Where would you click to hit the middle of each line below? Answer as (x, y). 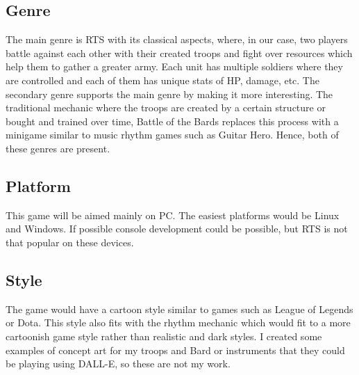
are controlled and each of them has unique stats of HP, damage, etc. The (162, 80)
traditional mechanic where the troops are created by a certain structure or (166, 107)
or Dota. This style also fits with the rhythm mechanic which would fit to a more (178, 322)
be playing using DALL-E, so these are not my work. (118, 364)
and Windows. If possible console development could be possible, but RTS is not (177, 229)
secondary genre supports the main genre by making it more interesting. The (169, 94)
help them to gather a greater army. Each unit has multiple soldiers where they (174, 66)
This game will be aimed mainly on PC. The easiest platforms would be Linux (173, 215)
